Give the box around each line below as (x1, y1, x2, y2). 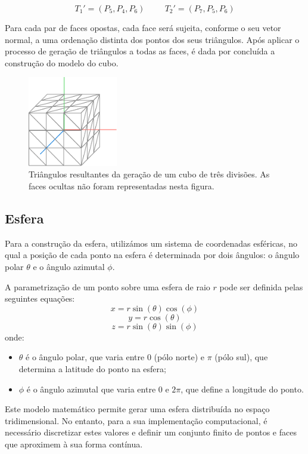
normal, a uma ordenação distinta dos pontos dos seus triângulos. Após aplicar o (5, 33, 300, 45)
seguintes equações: (5, 292, 75, 305)
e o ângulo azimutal (33, 260, 105, 272)
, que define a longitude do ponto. (181, 382, 304, 395)
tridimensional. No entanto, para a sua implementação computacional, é (5, 414, 267, 427)
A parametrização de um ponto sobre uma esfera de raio (5, 280, 210, 293)
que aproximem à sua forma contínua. (5, 437, 143, 450)
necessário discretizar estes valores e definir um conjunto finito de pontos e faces (5, 426, 297, 438)
